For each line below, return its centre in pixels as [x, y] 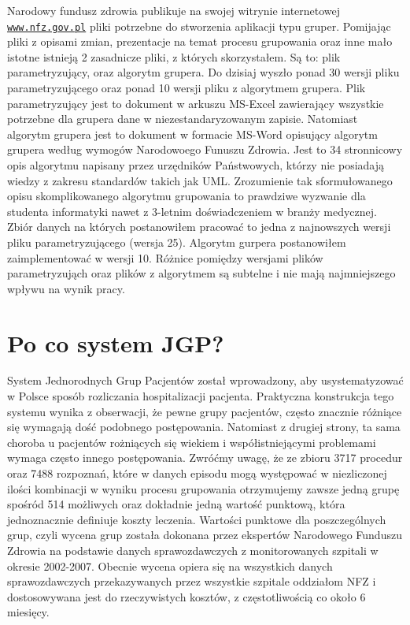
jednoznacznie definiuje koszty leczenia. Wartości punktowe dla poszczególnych [197, 519]
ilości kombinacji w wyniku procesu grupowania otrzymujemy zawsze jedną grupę [203, 488]
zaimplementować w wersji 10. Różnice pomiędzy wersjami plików [165, 257]
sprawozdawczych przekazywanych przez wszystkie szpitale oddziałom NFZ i [192, 581]
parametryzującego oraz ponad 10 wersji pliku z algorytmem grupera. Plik [187, 88]
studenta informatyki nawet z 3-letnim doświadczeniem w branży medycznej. [192, 211]
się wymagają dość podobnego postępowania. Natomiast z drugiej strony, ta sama [204, 427]
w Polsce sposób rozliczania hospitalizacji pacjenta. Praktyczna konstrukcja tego [201, 396]
